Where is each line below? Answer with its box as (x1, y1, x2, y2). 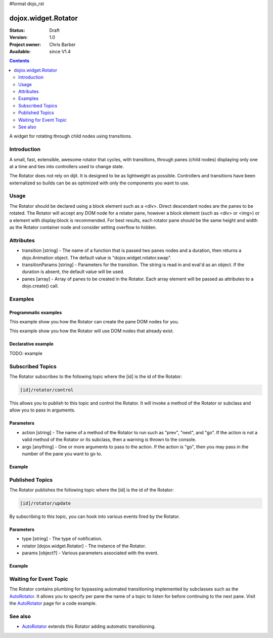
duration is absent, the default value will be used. (22, 269, 125, 275)
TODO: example (9, 350, 42, 356)
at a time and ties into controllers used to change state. (9, 163, 124, 169)
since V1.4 (49, 49, 71, 55)
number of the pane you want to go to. (22, 451, 103, 457)
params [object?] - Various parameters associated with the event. (22, 550, 159, 556)
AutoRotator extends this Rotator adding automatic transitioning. (22, 623, 156, 629)
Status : (9, 27, 25, 33)
